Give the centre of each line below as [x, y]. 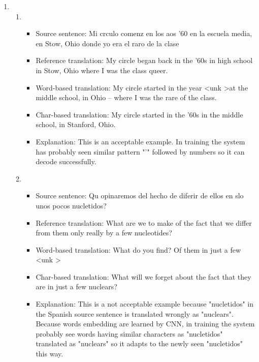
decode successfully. [66, 161]
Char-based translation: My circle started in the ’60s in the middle [139, 114]
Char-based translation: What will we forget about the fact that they [143, 276]
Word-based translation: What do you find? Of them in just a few [138, 249]
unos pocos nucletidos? [71, 205]
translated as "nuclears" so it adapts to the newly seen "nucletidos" [139, 343]
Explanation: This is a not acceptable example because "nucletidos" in [145, 304]
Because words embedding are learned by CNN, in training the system [145, 324]
